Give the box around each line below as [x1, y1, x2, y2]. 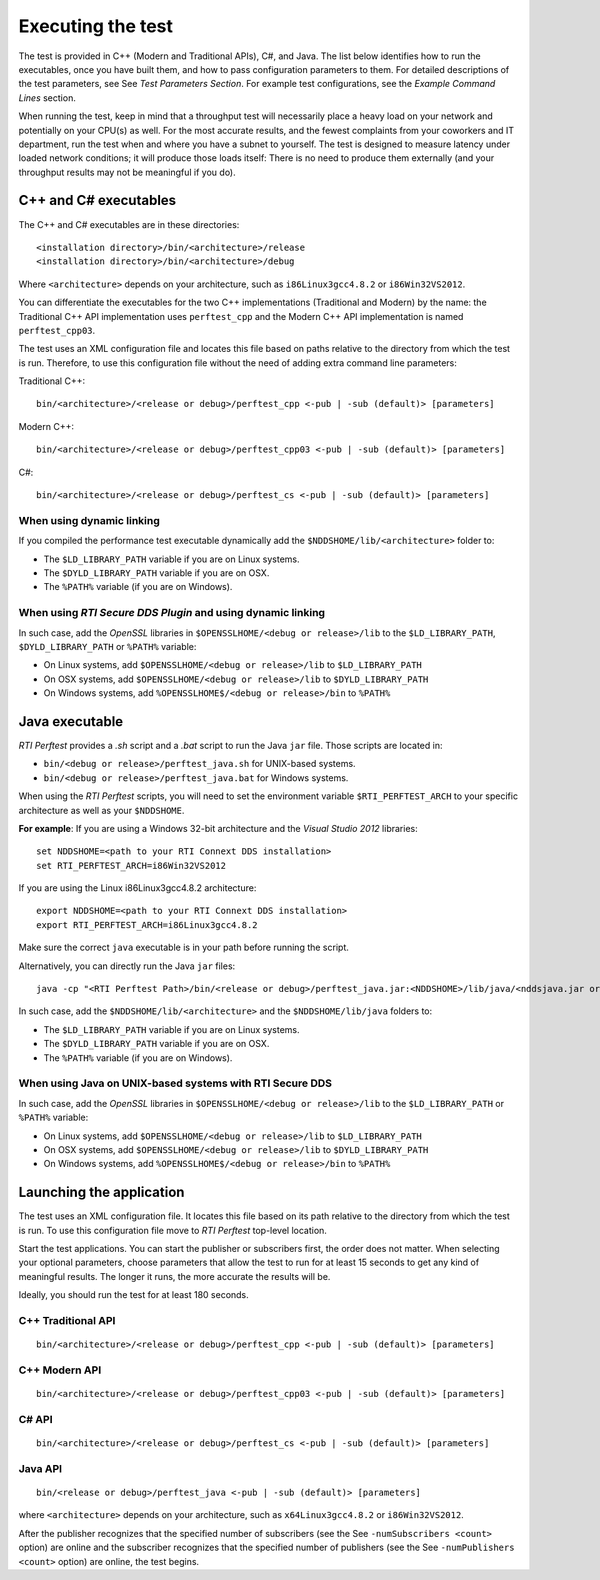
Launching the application [18, 1184, 185, 1201]
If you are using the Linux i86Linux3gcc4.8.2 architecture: [18, 882, 257, 894]
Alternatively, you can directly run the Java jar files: [18, 960, 236, 972]
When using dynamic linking [18, 513, 160, 527]
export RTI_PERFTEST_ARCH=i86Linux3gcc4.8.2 [36, 919, 259, 930]
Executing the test [18, 15, 174, 37]
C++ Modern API [18, 1363, 102, 1377]
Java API [18, 1461, 63, 1475]
